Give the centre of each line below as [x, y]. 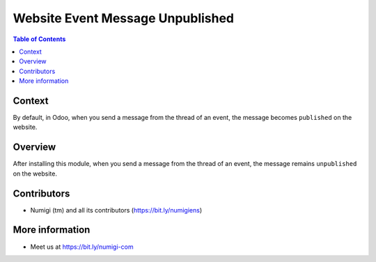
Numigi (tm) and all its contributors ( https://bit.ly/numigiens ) [116, 210]
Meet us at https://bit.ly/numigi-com [82, 247]
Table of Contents [39, 39]
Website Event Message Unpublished [124, 18]
